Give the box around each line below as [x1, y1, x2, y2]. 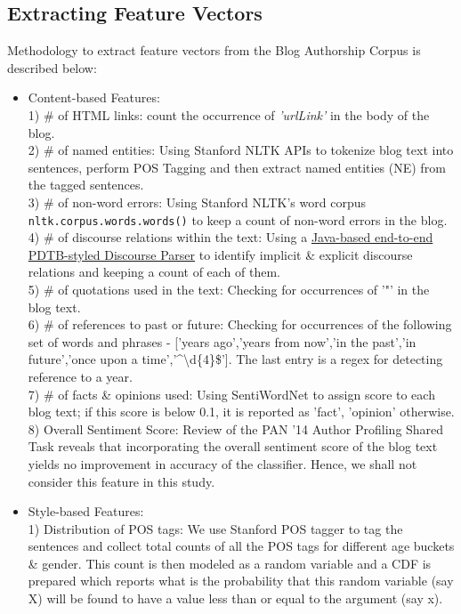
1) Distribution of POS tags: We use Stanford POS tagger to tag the [28, 519, 403, 537]
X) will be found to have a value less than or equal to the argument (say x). [28, 589, 443, 608]
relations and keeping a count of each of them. [28, 263, 281, 281]
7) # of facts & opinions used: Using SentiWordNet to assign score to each [28, 384, 435, 403]
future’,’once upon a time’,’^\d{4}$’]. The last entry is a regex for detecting [28, 350, 443, 368]
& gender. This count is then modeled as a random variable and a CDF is [28, 553, 432, 572]
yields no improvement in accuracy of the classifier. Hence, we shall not [28, 454, 417, 473]
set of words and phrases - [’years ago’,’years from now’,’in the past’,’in [28, 332, 417, 351]
